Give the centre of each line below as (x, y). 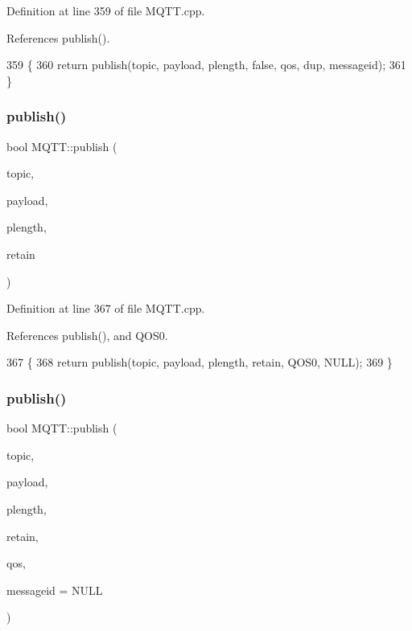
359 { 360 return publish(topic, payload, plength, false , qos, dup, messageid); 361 (206, 65)
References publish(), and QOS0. (87, 335)
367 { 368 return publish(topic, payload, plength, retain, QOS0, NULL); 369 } (200, 362)
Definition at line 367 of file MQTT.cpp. (106, 308)
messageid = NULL (55, 590)
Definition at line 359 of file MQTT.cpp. (106, 10)
